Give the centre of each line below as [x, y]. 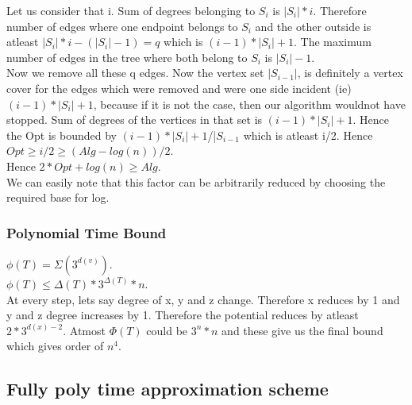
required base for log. [58, 197]
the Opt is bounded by [62, 135]
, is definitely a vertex [350, 73]
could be [167, 330]
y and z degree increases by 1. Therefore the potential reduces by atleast [183, 315]
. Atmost [84, 330]
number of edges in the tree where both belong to [127, 57]
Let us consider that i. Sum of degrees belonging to [131, 10]
